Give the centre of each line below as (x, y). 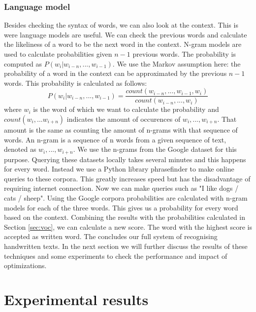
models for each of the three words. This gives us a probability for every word (121, 207)
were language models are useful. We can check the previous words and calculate (126, 34)
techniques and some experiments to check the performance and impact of (116, 256)
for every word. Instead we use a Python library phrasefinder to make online (119, 169)
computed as (23, 63)
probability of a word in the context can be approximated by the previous (115, 73)
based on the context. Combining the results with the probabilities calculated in (125, 217)
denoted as (20, 149)
